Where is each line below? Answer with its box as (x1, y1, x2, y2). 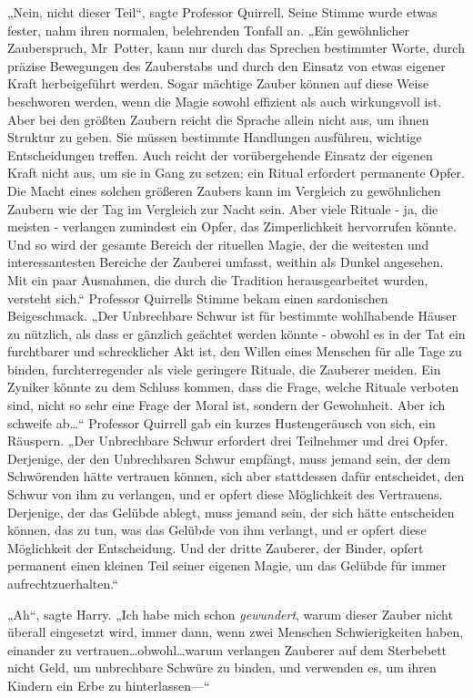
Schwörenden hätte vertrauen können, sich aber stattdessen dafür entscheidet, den (7, 467, 465, 486)
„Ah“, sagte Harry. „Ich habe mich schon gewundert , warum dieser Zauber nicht (7, 604, 453, 623)
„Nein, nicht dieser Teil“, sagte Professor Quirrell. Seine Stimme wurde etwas (7, 3, 438, 21)
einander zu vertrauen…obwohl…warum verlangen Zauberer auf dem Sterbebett (7, 640, 448, 659)
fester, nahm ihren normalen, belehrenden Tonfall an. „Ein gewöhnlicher (7, 20, 409, 39)
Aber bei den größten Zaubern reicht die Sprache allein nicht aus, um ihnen (7, 109, 429, 128)
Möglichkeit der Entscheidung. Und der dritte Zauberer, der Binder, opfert (7, 538, 424, 557)
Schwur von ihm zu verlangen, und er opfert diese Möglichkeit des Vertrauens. (7, 485, 443, 504)
